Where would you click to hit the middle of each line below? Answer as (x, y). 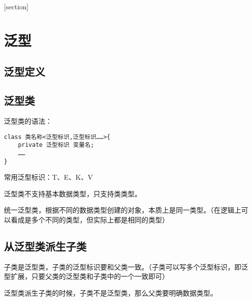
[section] (16, 6)
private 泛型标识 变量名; (56, 145)
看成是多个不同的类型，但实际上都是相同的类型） (90, 219)
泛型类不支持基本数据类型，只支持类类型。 (73, 193)
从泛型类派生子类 (45, 246)
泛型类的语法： (28, 121)
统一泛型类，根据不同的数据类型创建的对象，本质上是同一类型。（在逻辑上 (123, 210)
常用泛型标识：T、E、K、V (49, 177)
